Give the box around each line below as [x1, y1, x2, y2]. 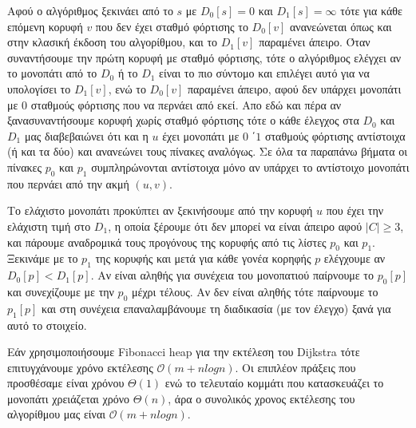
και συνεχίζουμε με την [7, 283, 114, 299]
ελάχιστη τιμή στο [7, 217, 91, 234]
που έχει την [326, 202, 384, 219]
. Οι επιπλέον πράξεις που [235, 359, 356, 375]
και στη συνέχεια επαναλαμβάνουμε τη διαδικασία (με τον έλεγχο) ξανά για [42, 299, 391, 316]
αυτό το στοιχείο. [7, 316, 87, 333]
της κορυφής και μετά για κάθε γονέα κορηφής [95, 250, 311, 267]
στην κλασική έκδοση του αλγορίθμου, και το [7, 34, 218, 50]
